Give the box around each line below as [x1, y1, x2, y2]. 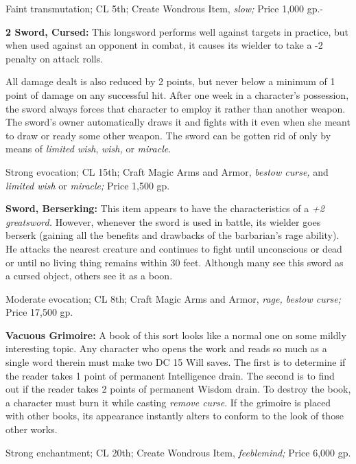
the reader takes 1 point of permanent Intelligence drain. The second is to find [5, 368, 335, 382]
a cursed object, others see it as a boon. [5, 268, 173, 283]
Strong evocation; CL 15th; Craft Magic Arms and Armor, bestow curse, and [5, 164, 329, 178]
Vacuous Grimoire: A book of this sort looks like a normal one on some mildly [5, 327, 346, 342]
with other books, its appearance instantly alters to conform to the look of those [5, 408, 344, 423]
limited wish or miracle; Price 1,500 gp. [5, 178, 170, 192]
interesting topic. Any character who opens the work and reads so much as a [5, 341, 327, 356]
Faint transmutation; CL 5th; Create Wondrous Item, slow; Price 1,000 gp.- [5, 1, 324, 15]
